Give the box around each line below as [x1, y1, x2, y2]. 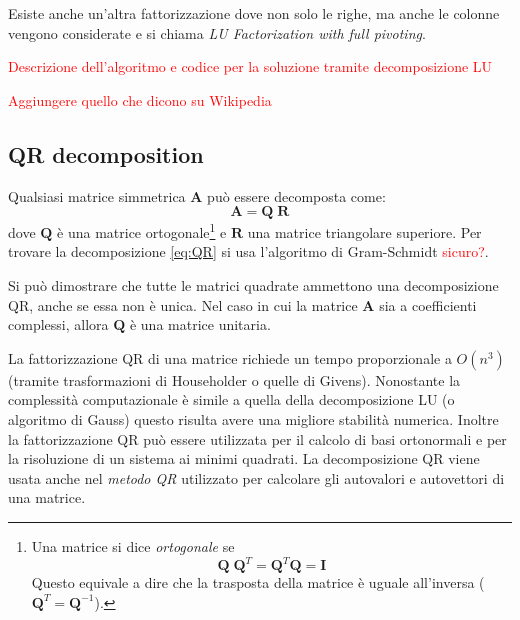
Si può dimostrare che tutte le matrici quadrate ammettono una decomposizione [8, 275, 499, 296]
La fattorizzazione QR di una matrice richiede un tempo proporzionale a [8, 347, 452, 368]
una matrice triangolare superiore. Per [247, 221, 482, 242]
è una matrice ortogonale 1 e [57, 219, 227, 242]
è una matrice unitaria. [129, 314, 271, 335]
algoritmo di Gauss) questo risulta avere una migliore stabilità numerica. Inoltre [8, 408, 499, 429]
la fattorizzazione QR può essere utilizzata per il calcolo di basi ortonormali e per [8, 428, 507, 449]
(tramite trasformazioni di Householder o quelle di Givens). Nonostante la [8, 369, 461, 390]
